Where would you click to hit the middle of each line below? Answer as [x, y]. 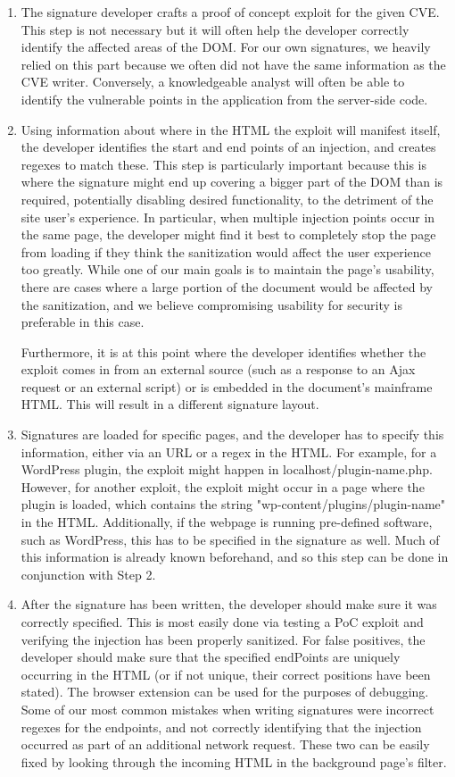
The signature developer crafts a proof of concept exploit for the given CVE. [230, 12]
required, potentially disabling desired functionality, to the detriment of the [227, 199]
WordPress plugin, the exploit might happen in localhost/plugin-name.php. [227, 469]
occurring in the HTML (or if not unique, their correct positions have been [226, 674]
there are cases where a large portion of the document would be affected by [227, 286]
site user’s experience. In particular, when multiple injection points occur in [228, 217]
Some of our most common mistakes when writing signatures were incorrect [227, 709]
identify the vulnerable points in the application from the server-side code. [224, 99]
